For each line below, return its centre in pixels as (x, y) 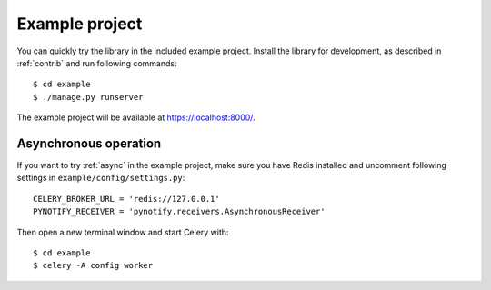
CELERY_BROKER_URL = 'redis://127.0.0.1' (126, 199)
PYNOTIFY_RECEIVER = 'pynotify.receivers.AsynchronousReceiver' (180, 212)
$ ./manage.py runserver (88, 97)
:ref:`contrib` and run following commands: (97, 63)
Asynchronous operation (89, 143)
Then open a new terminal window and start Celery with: (123, 232)
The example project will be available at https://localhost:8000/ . (136, 117)
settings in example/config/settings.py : (101, 178)
